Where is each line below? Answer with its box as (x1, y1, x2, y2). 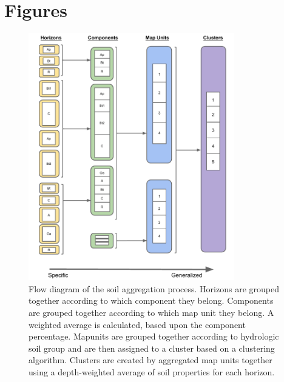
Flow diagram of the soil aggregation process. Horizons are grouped (29, 282, 279, 295)
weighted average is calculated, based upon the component (29, 318, 246, 330)
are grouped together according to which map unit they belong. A (29, 306, 274, 318)
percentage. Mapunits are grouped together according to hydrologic (29, 330, 279, 343)
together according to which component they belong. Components (29, 294, 274, 307)
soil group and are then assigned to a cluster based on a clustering (29, 341, 275, 354)
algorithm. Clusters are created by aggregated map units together (29, 354, 272, 366)
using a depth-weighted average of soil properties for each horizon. (29, 365, 275, 378)
